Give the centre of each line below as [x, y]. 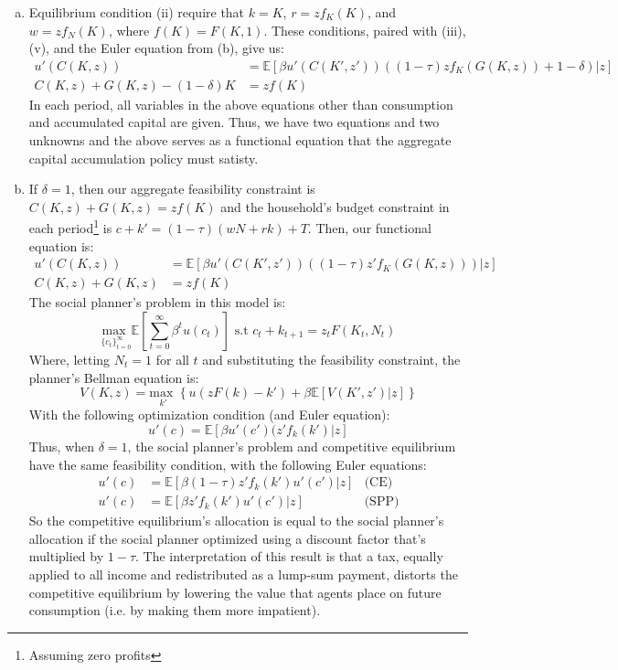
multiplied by [66, 556]
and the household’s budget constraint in [335, 206]
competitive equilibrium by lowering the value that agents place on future [235, 592]
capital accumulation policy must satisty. [144, 158]
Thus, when [62, 446]
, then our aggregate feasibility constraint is [193, 189]
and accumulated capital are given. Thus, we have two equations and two [234, 122]
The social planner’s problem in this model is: [157, 302]
